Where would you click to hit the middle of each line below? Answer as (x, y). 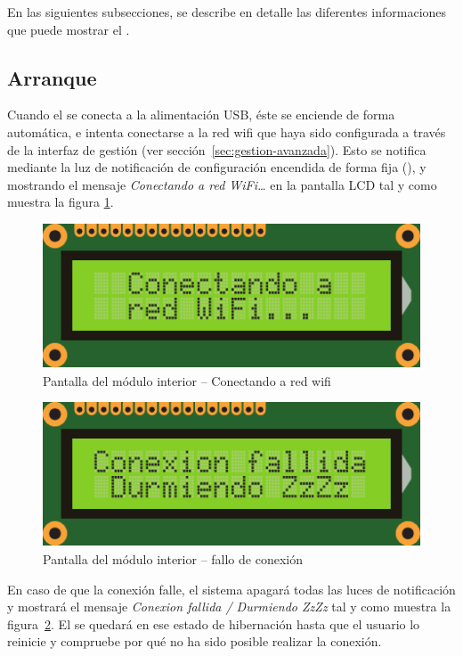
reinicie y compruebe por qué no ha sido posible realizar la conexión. (195, 641)
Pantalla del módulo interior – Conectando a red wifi (187, 380)
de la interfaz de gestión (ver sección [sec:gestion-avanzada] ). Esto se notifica (217, 149)
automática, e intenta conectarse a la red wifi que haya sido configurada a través (227, 131)
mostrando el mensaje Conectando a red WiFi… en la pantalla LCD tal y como (222, 184)
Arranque (52, 77)
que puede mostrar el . (69, 29)
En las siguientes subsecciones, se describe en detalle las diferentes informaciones (227, 12)
